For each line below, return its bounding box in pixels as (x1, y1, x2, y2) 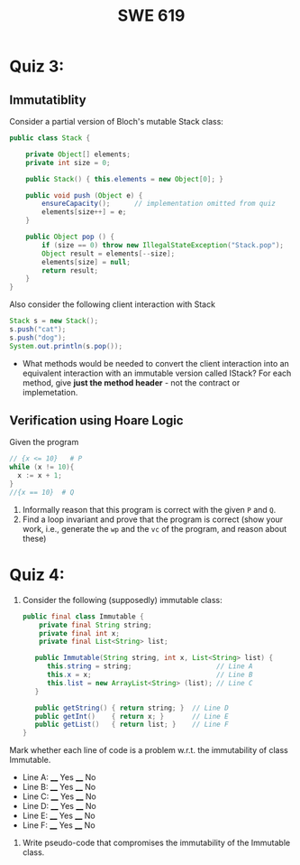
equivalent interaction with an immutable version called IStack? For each (22, 367, 292, 378)
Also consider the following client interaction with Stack (9, 299, 216, 310)
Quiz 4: (9, 565, 65, 585)
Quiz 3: (9, 56, 65, 77)
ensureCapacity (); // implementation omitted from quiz (41, 200, 277, 209)
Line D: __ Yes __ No (22, 801, 96, 812)
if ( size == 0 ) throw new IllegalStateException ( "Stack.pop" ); (41, 240, 284, 249)
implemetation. (22, 386, 78, 397)
